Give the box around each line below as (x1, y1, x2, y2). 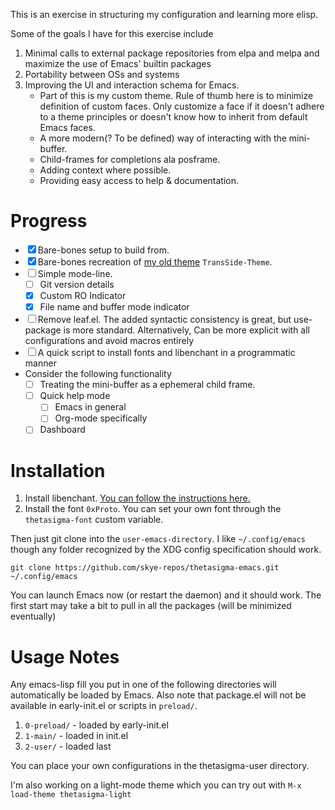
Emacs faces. (39, 122, 96, 133)
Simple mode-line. (37, 267, 113, 279)
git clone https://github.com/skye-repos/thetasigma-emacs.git (10, 563, 280, 573)
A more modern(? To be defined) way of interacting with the (39, 132, 287, 144)
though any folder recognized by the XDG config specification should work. (10, 544, 322, 556)
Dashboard (39, 424, 86, 436)
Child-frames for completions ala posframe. (39, 154, 221, 165)
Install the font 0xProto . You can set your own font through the (24, 503, 282, 515)
